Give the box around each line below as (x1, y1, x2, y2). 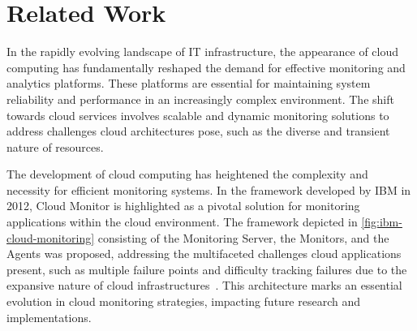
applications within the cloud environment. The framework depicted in (6, 213, 358, 230)
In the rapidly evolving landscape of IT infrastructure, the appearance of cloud (6, 43, 399, 60)
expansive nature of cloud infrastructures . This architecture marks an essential (6, 277, 402, 294)
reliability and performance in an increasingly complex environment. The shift (6, 90, 394, 107)
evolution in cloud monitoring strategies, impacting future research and (6, 293, 361, 310)
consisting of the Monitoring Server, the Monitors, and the (97, 229, 389, 246)
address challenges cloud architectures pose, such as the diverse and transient (6, 123, 390, 140)
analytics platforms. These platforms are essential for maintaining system (6, 75, 371, 92)
